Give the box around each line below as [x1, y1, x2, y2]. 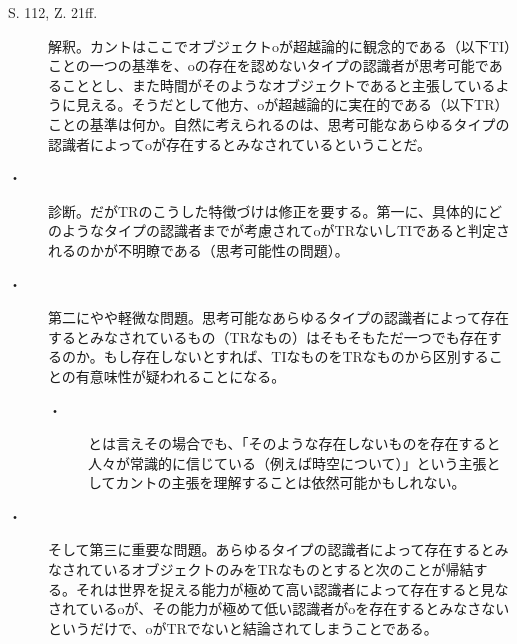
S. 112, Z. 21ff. [8, 2, 98, 22]
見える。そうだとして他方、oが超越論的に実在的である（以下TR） [75, 94, 509, 115]
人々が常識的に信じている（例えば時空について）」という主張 [88, 452, 487, 473]
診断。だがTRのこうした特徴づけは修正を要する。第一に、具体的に [48, 200, 488, 221]
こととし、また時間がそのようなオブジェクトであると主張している [61, 74, 496, 95]
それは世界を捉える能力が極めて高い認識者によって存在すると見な [75, 578, 509, 599]
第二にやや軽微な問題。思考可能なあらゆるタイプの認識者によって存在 [48, 307, 509, 328]
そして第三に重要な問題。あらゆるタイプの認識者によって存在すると [48, 539, 495, 560]
